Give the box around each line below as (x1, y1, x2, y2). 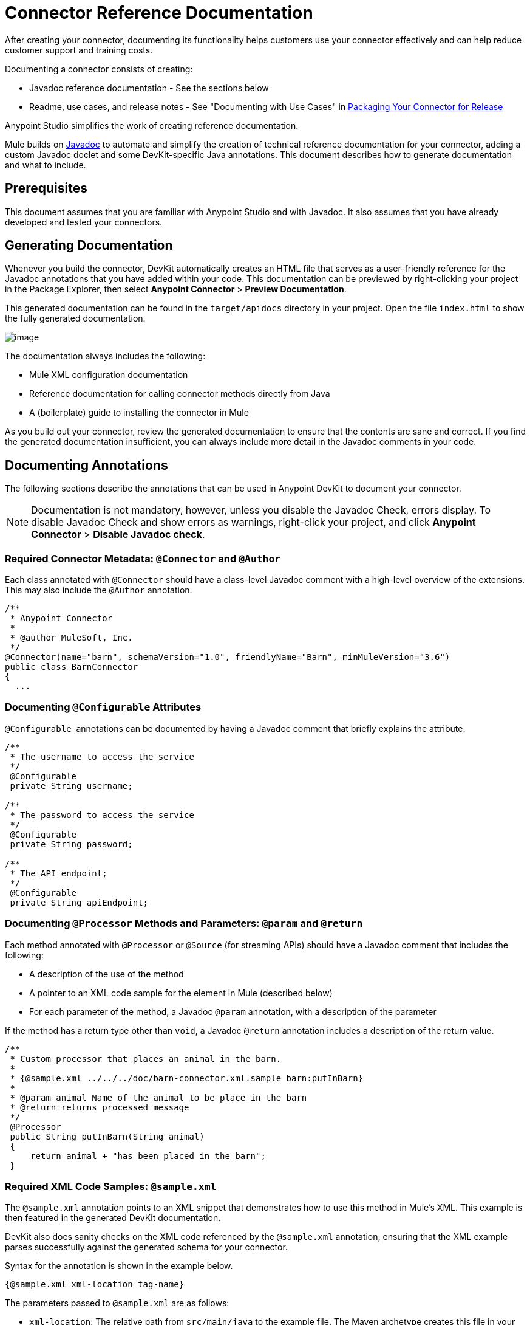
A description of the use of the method (29, 968, 184, 979)
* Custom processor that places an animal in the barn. (10, 1053, 282, 1064)
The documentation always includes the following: (5, 351, 206, 362)
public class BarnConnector (5, 662, 138, 672)
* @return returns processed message (10, 1102, 189, 1112)
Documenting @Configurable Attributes (5, 701, 202, 714)
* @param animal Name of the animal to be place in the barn (10, 1092, 307, 1103)
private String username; (10, 780, 133, 791)
